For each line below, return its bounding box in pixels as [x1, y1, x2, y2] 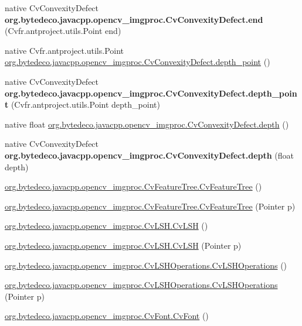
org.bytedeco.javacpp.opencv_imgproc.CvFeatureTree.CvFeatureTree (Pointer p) [5, 200, 296, 212]
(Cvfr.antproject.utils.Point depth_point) [11, 98, 160, 111]
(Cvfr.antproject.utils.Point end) [5, 25, 121, 37]
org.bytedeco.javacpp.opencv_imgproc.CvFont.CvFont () [5, 310, 209, 322]
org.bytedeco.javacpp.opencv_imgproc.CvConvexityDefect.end [5, 13, 263, 25]
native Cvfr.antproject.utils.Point [5, 44, 124, 56]
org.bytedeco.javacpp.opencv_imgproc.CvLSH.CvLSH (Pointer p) [5, 239, 242, 251]
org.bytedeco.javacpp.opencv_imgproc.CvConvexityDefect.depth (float [5, 149, 294, 161]
